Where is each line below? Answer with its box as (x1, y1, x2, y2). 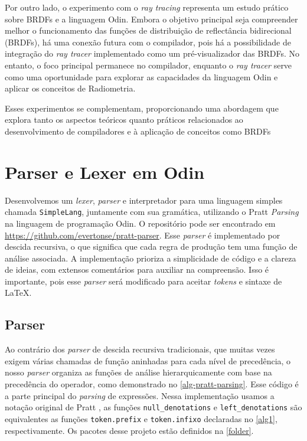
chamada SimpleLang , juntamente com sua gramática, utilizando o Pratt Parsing (5, 205, 299, 218)
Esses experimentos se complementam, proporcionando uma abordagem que (5, 102, 279, 114)
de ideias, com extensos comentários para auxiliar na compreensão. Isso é (5, 263, 269, 276)
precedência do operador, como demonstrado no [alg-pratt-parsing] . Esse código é (5, 378, 299, 390)
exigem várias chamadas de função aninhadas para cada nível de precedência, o (5, 354, 291, 367)
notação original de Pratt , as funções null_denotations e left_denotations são (5, 401, 302, 413)
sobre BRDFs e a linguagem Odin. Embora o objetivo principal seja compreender (5, 12, 298, 25)
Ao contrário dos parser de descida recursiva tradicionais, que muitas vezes (5, 343, 275, 355)
